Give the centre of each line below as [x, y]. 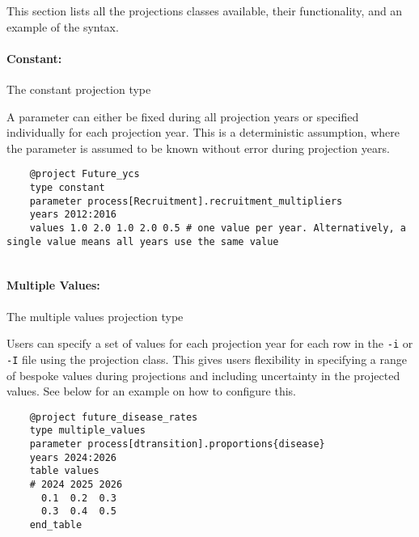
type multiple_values [87, 431]
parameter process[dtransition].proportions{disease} [177, 444]
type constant [67, 187]
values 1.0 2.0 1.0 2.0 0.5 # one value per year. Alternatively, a [218, 228]
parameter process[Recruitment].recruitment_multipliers [186, 201]
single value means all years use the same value [143, 241]
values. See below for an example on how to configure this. [151, 391]
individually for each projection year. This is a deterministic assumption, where [203, 132]
